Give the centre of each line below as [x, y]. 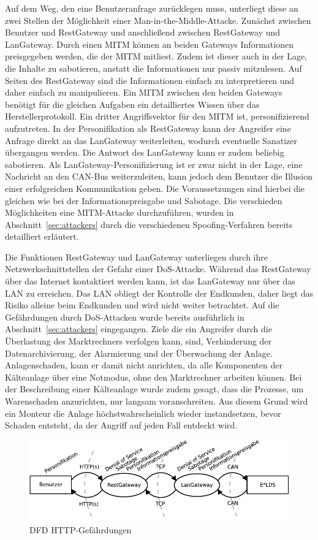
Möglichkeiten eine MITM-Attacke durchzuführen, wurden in [119, 212]
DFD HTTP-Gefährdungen [81, 530]
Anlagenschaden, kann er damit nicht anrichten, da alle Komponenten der [144, 365]
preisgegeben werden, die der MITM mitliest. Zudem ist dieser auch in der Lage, [156, 56]
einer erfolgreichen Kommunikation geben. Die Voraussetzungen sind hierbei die [155, 188]
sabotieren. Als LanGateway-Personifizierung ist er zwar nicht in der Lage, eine [154, 164]
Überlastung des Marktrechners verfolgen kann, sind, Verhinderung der [138, 341]
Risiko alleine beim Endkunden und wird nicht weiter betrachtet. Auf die [142, 305]
